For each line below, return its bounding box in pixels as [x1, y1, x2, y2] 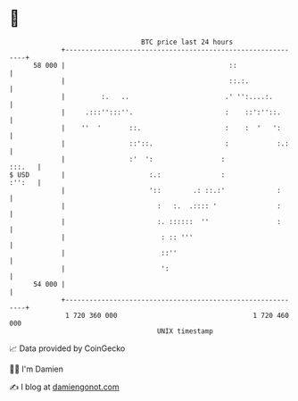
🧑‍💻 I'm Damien [9, 363, 64, 374]
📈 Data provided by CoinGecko [9, 343, 126, 354]
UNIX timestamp [156, 326, 214, 336]
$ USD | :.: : [9, 170, 226, 180]
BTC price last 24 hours [141, 38, 234, 46]
